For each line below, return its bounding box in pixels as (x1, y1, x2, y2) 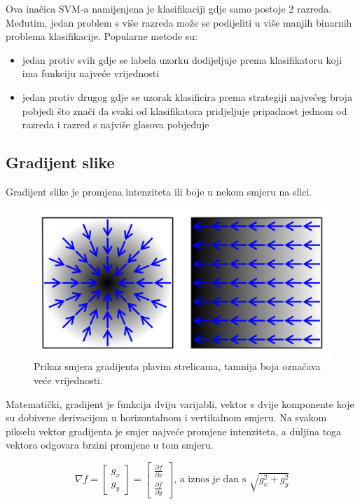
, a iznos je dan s (174, 475, 247, 485)
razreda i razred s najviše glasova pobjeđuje (22, 117, 209, 132)
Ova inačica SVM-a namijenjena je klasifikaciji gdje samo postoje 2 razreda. (6, 1, 332, 15)
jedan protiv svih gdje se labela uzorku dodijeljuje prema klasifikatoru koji (22, 52, 342, 67)
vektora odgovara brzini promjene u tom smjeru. (6, 437, 214, 452)
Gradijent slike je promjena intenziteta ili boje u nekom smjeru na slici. (6, 184, 312, 198)
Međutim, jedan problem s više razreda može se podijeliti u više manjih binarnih (6, 15, 352, 29)
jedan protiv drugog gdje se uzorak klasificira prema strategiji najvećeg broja (22, 89, 352, 104)
